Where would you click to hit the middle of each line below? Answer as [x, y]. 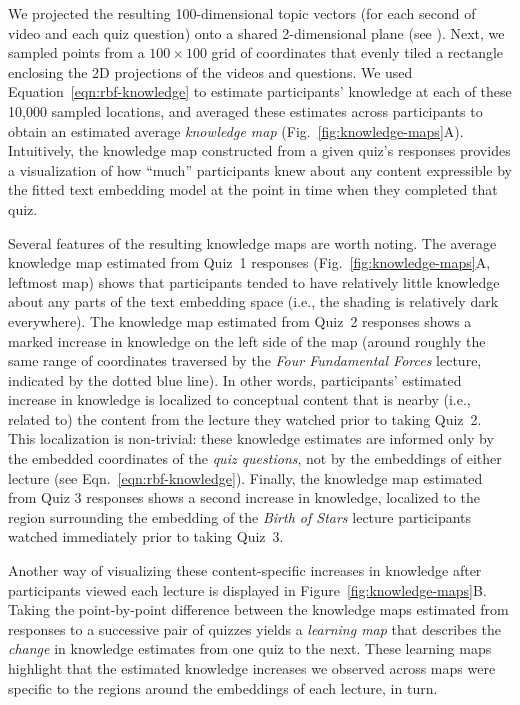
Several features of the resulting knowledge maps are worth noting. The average [252, 242]
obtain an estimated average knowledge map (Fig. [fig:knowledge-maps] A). [236, 130]
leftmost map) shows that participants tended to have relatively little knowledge [254, 281]
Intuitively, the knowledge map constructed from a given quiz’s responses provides [259, 150]
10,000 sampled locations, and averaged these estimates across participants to [245, 110]
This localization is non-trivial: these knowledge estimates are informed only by [251, 438]
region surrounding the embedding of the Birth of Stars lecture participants [240, 516]
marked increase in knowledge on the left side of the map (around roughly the [247, 340]
